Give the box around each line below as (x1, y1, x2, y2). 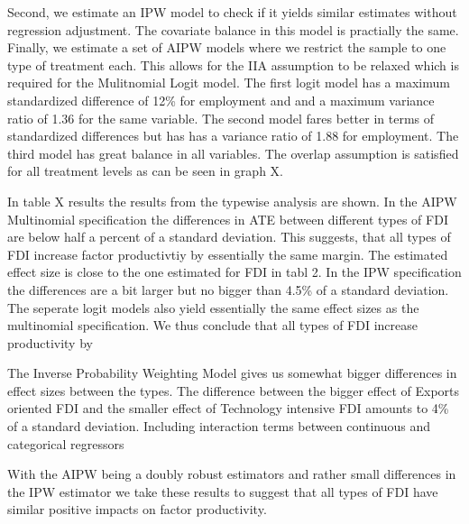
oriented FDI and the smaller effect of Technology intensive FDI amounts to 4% (7, 399, 449, 418)
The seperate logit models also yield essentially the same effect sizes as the (7, 298, 419, 317)
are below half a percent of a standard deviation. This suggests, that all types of (7, 227, 451, 246)
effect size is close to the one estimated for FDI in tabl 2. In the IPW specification (7, 262, 462, 281)
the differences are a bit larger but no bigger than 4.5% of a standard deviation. (7, 280, 449, 299)
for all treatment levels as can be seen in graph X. (7, 161, 283, 180)
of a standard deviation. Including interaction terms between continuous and (7, 417, 430, 436)
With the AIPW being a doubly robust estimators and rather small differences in (7, 464, 456, 483)
